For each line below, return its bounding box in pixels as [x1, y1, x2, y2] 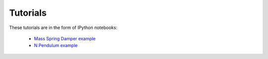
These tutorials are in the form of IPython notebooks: [9, 25, 118, 30]
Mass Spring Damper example [34, 35, 96, 41]
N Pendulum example [34, 42, 78, 49]
